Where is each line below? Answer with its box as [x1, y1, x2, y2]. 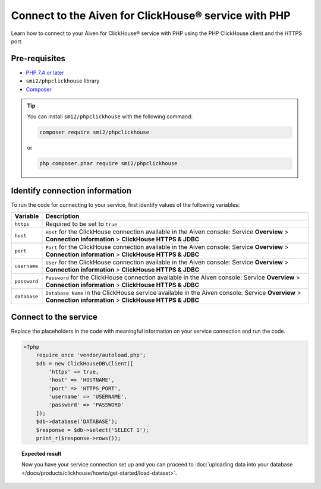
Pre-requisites [11, 53, 65, 64]
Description [45, 212, 80, 220]
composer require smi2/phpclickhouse [39, 129, 150, 136]
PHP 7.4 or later [26, 69, 65, 76]
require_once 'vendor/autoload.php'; [36, 352, 146, 359]
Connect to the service [11, 312, 98, 322]
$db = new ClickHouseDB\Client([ [36, 360, 134, 367]
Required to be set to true [45, 220, 118, 228]
